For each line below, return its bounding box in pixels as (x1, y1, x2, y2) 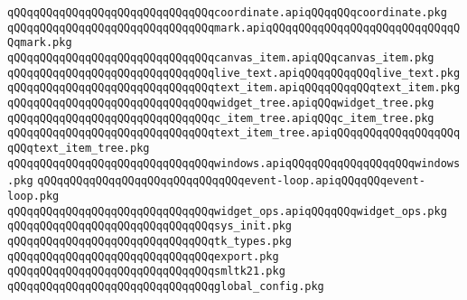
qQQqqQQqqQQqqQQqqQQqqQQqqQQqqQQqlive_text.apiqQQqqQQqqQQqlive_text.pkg (7, 66, 461, 80)
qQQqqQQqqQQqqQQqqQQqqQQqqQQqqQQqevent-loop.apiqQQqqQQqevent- (37, 174, 425, 188)
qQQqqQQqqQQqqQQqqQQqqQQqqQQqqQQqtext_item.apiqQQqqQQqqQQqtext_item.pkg (7, 81, 461, 95)
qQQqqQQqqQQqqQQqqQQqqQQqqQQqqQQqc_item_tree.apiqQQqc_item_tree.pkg (7, 111, 434, 125)
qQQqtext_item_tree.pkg (7, 141, 150, 155)
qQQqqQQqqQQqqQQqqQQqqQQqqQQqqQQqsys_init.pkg (7, 220, 292, 233)
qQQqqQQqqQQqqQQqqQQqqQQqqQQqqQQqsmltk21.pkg (7, 265, 285, 278)
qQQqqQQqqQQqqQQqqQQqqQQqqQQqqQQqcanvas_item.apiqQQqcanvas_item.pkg (7, 51, 434, 64)
